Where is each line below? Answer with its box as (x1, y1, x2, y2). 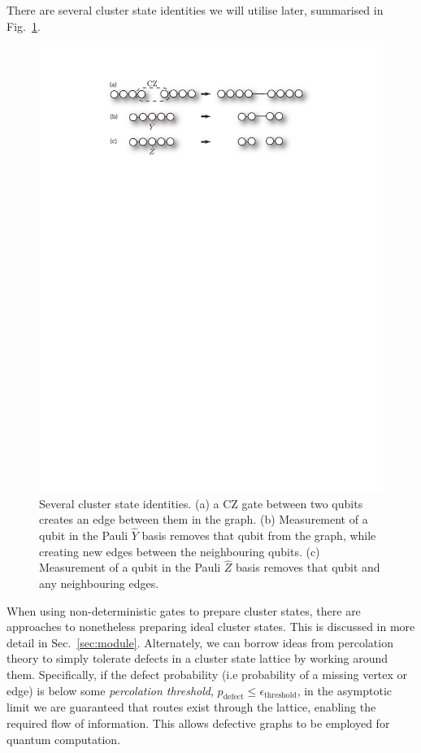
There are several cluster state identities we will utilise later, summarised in (7, 2, 384, 18)
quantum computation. (7, 730, 121, 747)
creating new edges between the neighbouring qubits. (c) (39, 542, 320, 559)
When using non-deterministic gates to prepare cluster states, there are (7, 602, 361, 619)
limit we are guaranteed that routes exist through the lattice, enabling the (7, 699, 376, 716)
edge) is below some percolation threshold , (7, 681, 214, 699)
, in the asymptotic (297, 681, 393, 699)
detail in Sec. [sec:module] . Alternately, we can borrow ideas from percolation (7, 633, 393, 651)
